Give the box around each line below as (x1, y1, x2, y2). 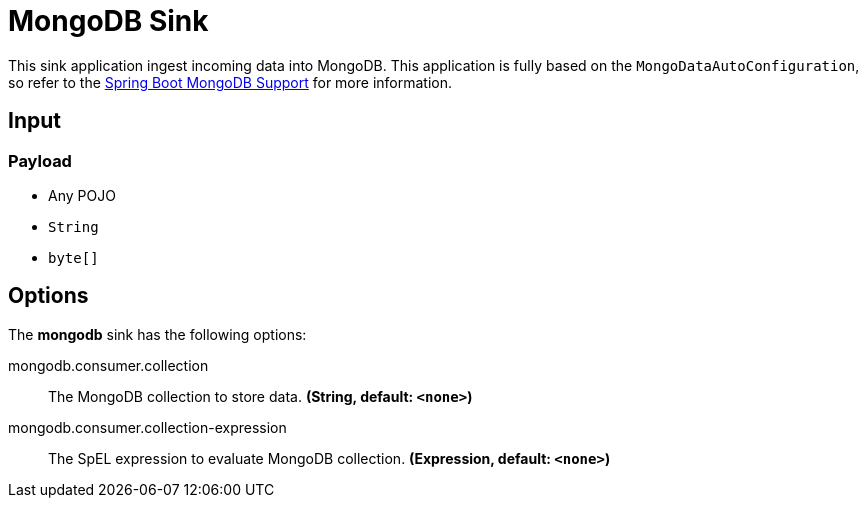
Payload (8, 150, 72, 171)
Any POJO (48, 186, 116, 204)
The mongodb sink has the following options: (8, 325, 307, 343)
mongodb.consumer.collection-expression (8, 418, 287, 436)
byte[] (48, 249, 99, 266)
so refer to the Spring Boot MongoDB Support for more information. (8, 73, 453, 91)
